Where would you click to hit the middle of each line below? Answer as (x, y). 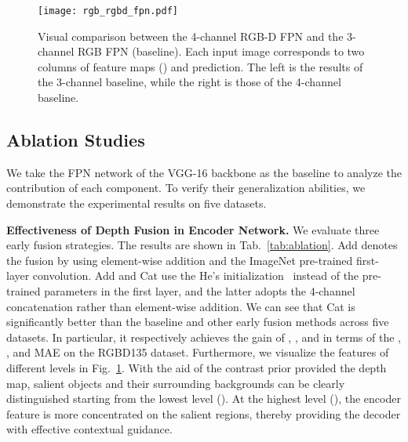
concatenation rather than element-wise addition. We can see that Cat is (181, 306)
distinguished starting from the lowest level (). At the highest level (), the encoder (204, 399)
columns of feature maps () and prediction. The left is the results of (200, 66)
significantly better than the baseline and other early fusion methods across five (198, 322)
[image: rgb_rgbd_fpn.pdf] (108, 11)
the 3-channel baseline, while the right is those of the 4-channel (189, 82)
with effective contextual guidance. (89, 429)
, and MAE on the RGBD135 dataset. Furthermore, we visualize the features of (198, 352)
